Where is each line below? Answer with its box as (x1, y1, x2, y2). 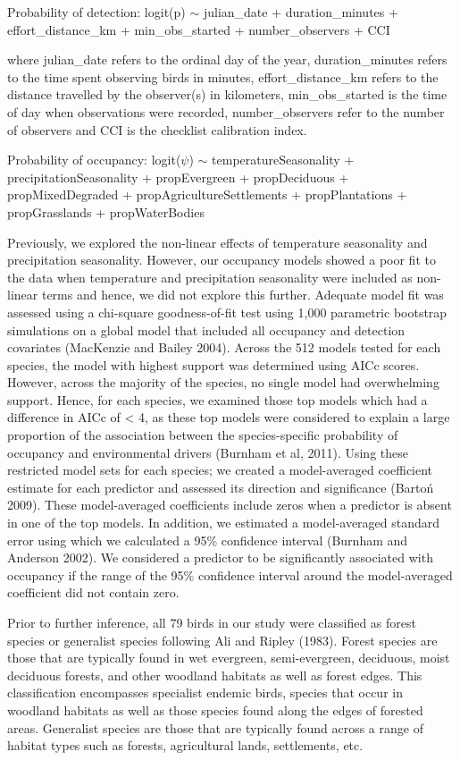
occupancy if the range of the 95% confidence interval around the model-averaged (7, 565, 453, 584)
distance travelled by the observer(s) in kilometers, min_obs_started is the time (7, 85, 447, 104)
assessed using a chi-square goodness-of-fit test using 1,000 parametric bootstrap (7, 302, 447, 321)
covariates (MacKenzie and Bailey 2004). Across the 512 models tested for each (7, 338, 441, 357)
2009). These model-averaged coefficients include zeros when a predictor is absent (7, 495, 452, 514)
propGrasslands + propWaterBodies (7, 202, 205, 221)
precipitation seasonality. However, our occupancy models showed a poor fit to (7, 250, 436, 269)
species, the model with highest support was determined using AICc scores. (7, 355, 420, 374)
